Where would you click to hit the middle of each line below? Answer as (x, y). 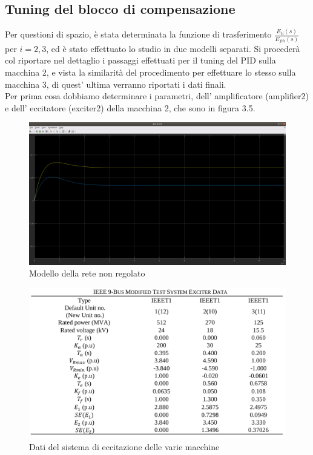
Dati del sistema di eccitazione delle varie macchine (124, 446)
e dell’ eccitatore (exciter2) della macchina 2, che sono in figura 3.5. (130, 107)
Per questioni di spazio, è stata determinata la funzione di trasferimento (138, 34)
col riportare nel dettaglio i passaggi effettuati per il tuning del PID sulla (140, 60)
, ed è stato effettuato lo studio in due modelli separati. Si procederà (173, 48)
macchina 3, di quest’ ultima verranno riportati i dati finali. (116, 84)
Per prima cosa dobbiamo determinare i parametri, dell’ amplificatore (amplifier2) (157, 96)
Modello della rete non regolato (87, 273)
